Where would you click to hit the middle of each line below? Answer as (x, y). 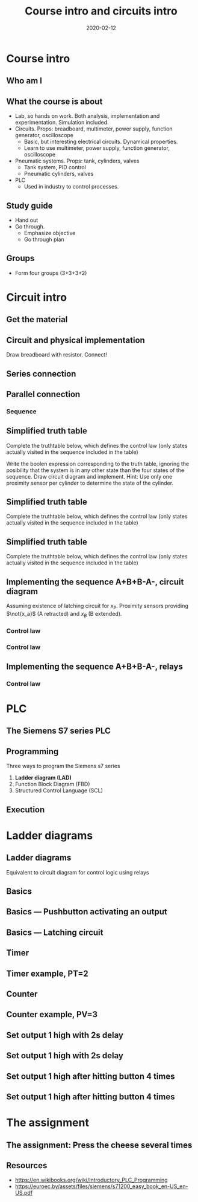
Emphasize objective (50, 233)
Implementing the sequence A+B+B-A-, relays (95, 666)
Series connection (41, 374)
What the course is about (54, 101)
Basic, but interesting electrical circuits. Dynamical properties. (101, 142)
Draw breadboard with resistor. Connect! (57, 355)
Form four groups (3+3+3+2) (51, 273)
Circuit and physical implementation (76, 340)
